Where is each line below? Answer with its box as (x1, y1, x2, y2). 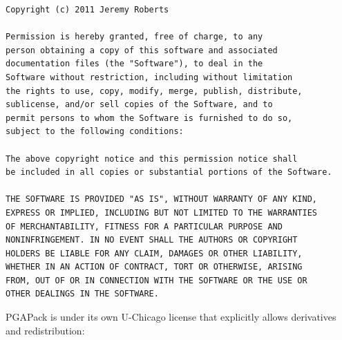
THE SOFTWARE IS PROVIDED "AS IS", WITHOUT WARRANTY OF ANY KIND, (6, 194, 318, 205)
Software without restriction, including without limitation (6, 72, 293, 82)
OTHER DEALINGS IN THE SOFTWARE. (6, 289, 159, 299)
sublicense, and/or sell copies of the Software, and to (6, 100, 273, 110)
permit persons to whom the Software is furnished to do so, (6, 113, 293, 123)
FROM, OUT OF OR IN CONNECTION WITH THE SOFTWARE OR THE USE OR (6, 275, 307, 285)
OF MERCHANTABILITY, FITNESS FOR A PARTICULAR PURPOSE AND (6, 221, 283, 232)
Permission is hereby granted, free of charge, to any (6, 32, 263, 42)
